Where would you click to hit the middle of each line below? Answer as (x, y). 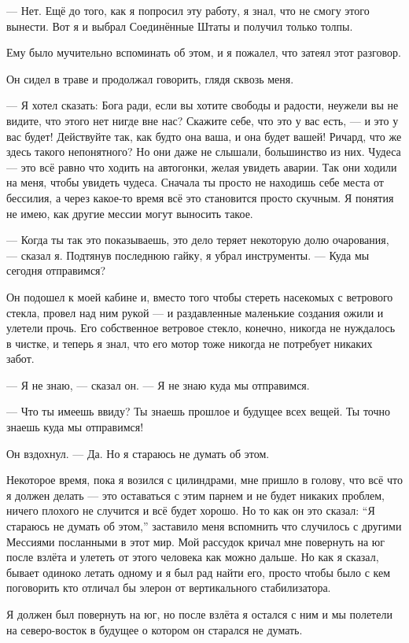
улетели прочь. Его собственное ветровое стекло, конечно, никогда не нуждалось (201, 328)
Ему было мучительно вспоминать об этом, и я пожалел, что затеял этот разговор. (204, 52)
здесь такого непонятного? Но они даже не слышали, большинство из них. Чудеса (204, 152)
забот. (20, 358)
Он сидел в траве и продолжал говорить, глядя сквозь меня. (150, 78)
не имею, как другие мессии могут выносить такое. (130, 213)
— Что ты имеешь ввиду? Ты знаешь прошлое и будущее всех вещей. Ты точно (199, 411)
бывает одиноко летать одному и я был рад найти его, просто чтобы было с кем (199, 572)
